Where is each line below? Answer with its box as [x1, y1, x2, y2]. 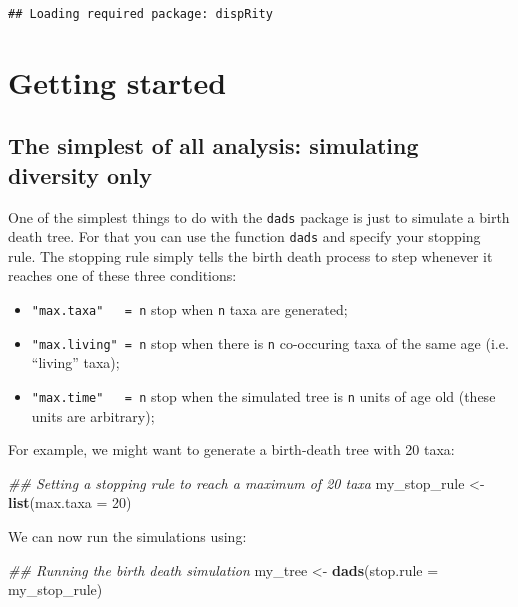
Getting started [8, 61, 227, 102]
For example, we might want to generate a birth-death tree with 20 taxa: [8, 439, 455, 460]
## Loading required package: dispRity [8, 7, 273, 21]
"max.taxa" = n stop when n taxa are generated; [31, 299, 348, 320]
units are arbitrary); [31, 405, 155, 426]
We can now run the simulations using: [8, 526, 247, 546]
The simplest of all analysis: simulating [8, 130, 419, 161]
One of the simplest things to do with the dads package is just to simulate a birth [8, 206, 510, 227]
